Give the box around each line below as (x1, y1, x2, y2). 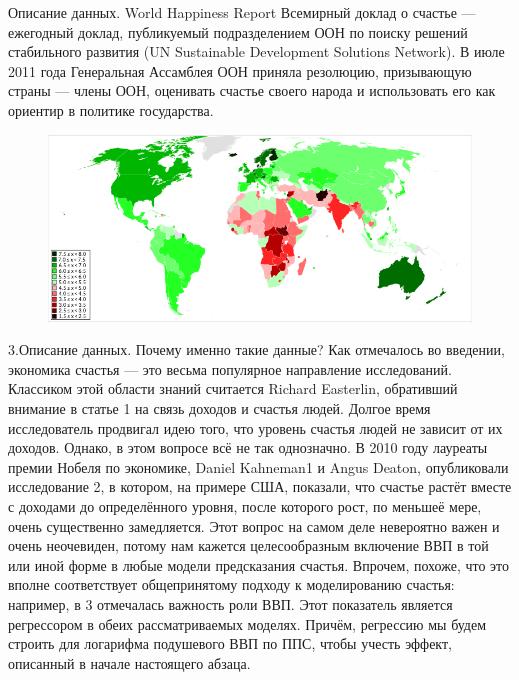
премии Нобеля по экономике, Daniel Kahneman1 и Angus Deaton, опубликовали (8, 456, 509, 477)
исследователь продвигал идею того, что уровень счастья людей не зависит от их (8, 417, 503, 438)
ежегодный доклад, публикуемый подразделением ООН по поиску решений (8, 21, 468, 42)
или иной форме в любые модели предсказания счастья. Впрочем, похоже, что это (8, 554, 510, 575)
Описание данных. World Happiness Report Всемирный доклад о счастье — (8, 2, 476, 22)
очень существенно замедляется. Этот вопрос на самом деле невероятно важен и (8, 515, 500, 536)
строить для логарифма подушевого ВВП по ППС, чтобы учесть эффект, (8, 633, 452, 654)
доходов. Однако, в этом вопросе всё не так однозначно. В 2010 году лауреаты (8, 437, 488, 458)
